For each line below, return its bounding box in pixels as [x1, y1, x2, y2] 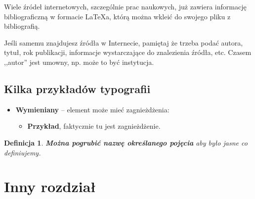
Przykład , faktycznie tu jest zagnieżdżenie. [27, 121, 161, 131]
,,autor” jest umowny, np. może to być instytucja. [4, 56, 154, 67]
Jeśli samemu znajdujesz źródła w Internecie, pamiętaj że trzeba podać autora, [4, 37, 243, 48]
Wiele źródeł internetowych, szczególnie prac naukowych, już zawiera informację [4, 1, 247, 11]
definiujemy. [4, 147, 41, 157]
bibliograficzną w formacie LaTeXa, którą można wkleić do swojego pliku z [4, 11, 231, 21]
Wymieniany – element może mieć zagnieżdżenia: [15, 104, 170, 114]
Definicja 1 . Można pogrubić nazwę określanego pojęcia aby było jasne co [4, 137, 248, 148]
